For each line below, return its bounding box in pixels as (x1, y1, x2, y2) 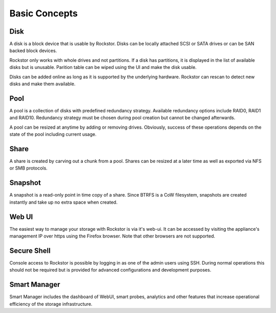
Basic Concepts (9, 8, 78, 19)
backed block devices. (9, 47, 57, 54)
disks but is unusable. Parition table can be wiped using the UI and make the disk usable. (9, 64, 197, 70)
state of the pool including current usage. (9, 131, 97, 137)
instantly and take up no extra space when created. (9, 199, 118, 205)
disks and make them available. (9, 81, 76, 87)
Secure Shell (9, 246, 51, 255)
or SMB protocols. (9, 165, 48, 171)
